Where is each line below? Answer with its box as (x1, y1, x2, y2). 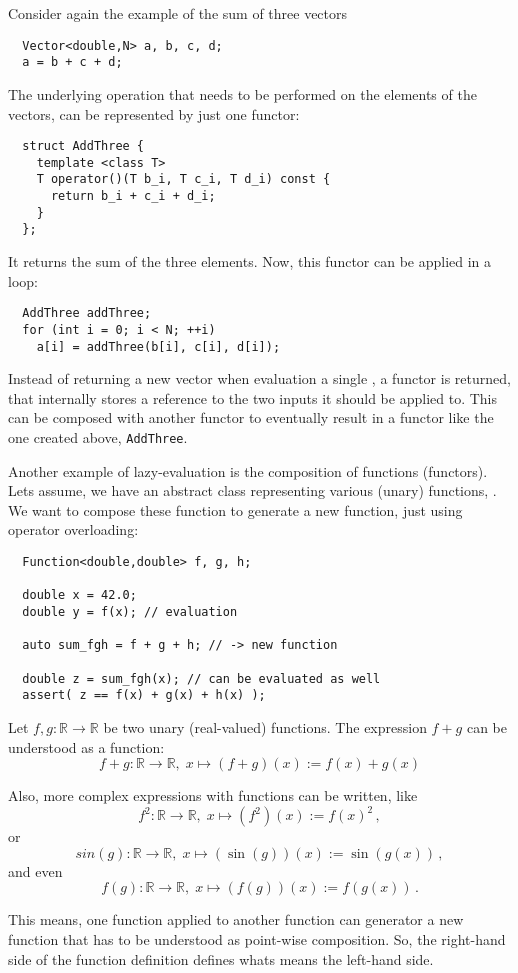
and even (8, 860, 63, 881)
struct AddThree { (22, 139, 145, 154)
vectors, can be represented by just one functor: (8, 103, 300, 124)
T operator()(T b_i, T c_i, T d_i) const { (36, 172, 331, 187)
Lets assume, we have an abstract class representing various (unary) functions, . (8, 480, 497, 501)
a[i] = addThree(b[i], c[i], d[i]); (36, 339, 281, 354)
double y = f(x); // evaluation (22, 604, 238, 619)
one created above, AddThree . (8, 426, 188, 447)
